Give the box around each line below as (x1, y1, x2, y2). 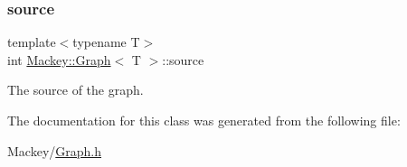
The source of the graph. (7, 80, 144, 99)
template (7, 32, 56, 51)
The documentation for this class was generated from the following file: (7, 111, 401, 129)
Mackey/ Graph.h (7, 141, 102, 160)
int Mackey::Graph (7, 50, 111, 69)
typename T (72, 32, 140, 51)
